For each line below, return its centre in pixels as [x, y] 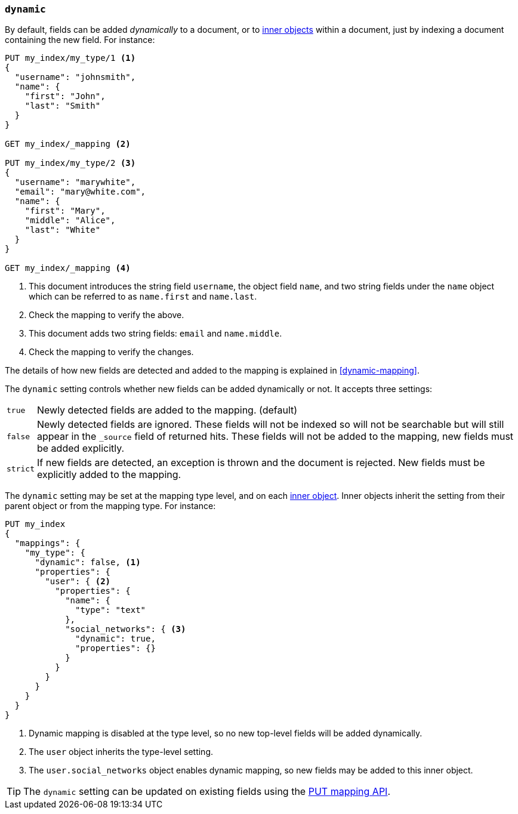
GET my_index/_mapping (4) [68, 268]
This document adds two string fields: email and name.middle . [155, 334]
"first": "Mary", [65, 211]
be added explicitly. [81, 448]
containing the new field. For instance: [80, 40]
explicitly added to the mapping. [109, 475]
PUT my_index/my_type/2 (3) [70, 163]
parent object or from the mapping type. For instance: [110, 506]
